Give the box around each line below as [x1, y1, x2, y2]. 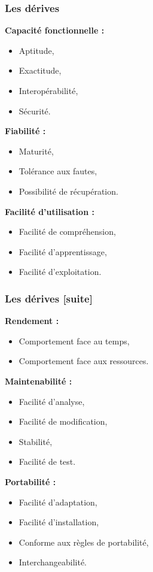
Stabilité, [19, 435, 53, 447]
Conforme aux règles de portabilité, [19, 535, 149, 548]
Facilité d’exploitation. [19, 265, 102, 278]
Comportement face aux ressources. [19, 355, 149, 367]
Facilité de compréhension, [19, 225, 116, 238]
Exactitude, [19, 64, 62, 77]
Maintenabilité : [5, 374, 72, 387]
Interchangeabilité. [19, 556, 87, 568]
